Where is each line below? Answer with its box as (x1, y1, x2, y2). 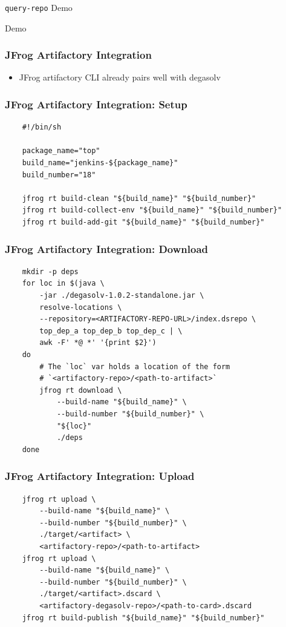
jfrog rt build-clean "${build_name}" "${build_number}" (22, 194, 256, 203)
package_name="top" (22, 146, 100, 156)
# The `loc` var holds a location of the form (39, 362, 230, 371)
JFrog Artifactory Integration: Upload (5, 468, 195, 484)
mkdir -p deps (22, 267, 79, 276)
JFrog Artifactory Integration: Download (5, 241, 209, 256)
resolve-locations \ (39, 303, 122, 312)
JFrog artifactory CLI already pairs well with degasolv (19, 71, 221, 84)
